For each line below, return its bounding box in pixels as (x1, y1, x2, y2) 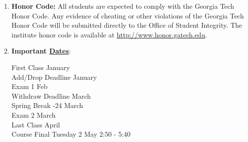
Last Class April (11, 119, 60, 129)
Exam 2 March (11, 109, 56, 120)
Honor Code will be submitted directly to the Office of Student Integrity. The (11, 20, 242, 30)
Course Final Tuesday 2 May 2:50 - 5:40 (11, 129, 131, 139)
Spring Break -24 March (11, 100, 83, 110)
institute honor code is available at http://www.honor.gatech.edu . (11, 29, 207, 39)
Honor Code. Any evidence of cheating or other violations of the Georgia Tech (11, 10, 244, 20)
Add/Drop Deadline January (11, 71, 97, 82)
